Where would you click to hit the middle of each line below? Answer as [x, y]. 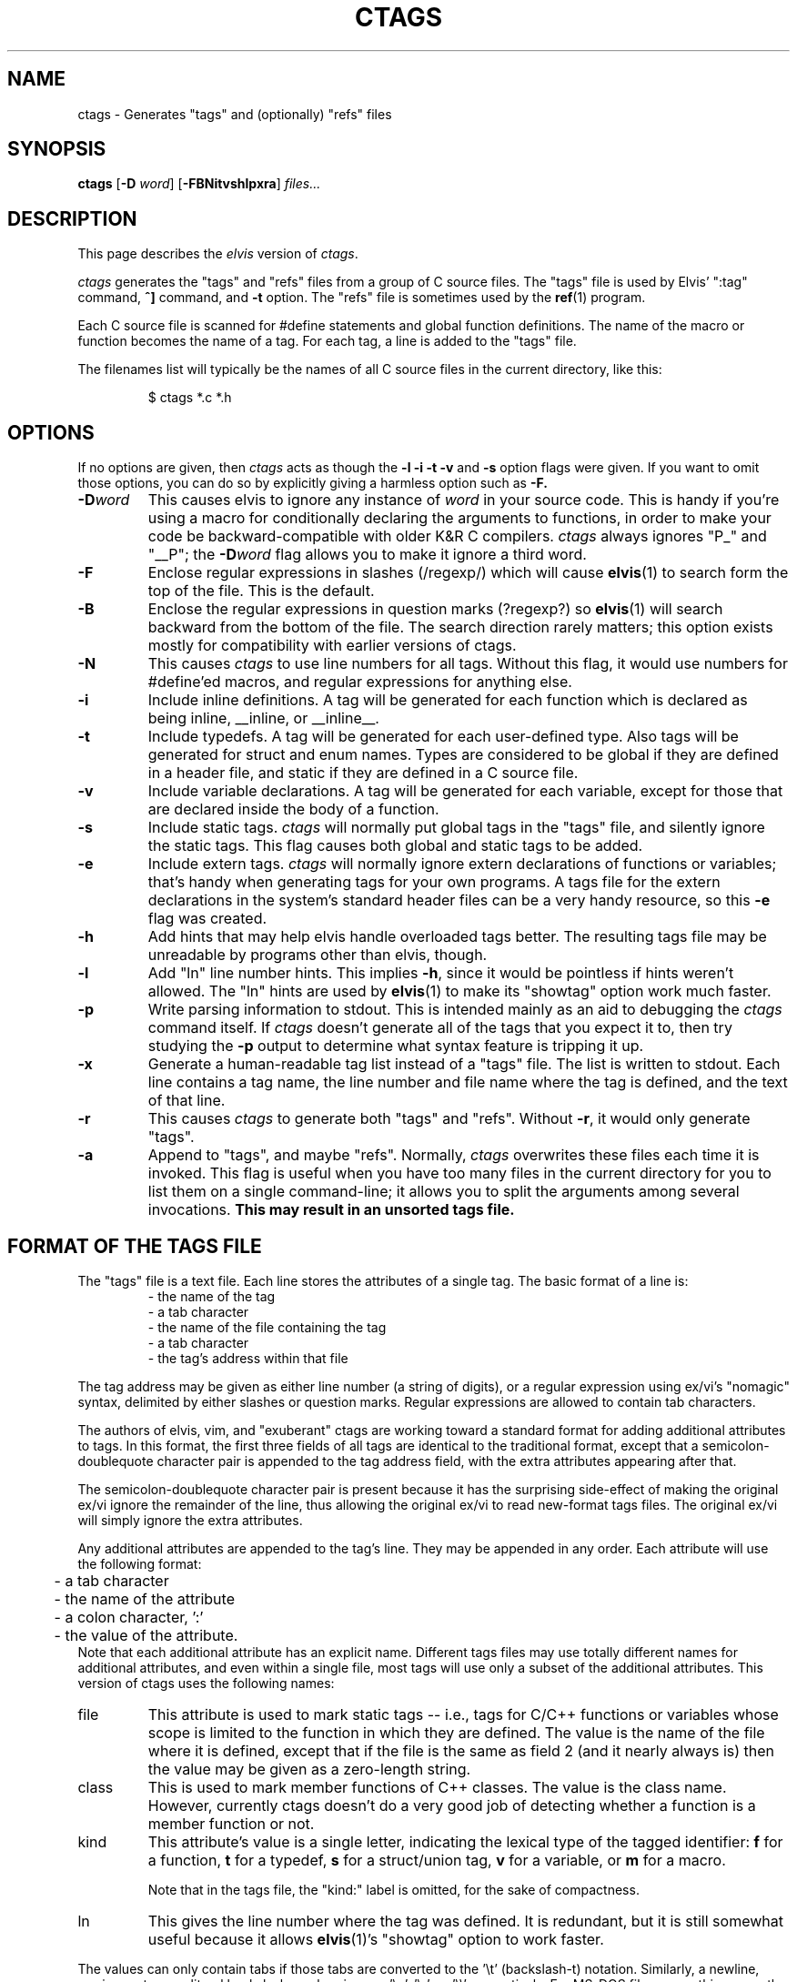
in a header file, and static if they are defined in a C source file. [363, 773]
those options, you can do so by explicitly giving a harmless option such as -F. [313, 483]
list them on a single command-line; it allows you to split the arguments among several [444, 1192]
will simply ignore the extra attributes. [190, 1520]
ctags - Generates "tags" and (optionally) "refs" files [235, 114]
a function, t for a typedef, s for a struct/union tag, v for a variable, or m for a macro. [437, 1860]
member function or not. [231, 1823]
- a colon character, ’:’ [129, 1617]
